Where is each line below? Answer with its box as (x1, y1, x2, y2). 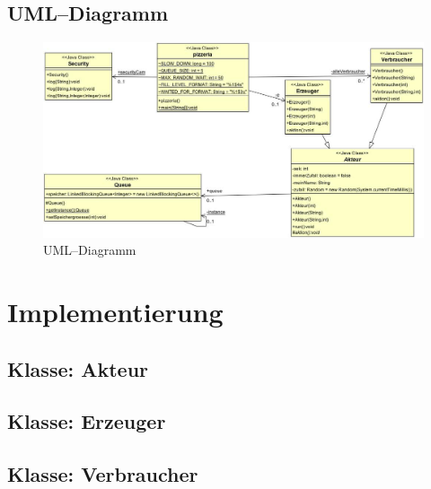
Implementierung (7, 293, 224, 329)
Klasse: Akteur (7, 354, 149, 382)
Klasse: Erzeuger (7, 407, 166, 435)
